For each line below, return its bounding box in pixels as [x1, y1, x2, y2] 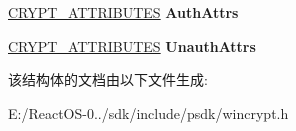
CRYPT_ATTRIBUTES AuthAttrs [8, 2, 239, 22]
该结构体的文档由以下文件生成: [8, 69, 208, 90]
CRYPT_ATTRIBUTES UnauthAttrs [8, 35, 256, 56]
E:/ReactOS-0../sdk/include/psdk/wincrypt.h [8, 102, 289, 123]
